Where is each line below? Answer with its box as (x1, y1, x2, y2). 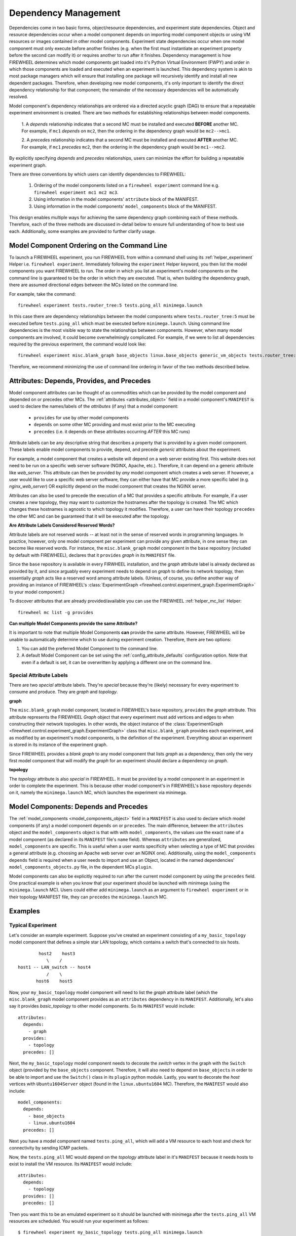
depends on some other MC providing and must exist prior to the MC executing (34, 422, 195, 428)
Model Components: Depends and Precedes (9, 802, 148, 811)
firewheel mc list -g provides (18, 610, 94, 615)
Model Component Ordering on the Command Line (9, 241, 168, 250)
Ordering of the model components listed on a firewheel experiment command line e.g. (34, 182, 220, 188)
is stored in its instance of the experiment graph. (9, 742, 108, 748)
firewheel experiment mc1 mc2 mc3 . (34, 189, 118, 195)
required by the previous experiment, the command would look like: (9, 341, 147, 347)
